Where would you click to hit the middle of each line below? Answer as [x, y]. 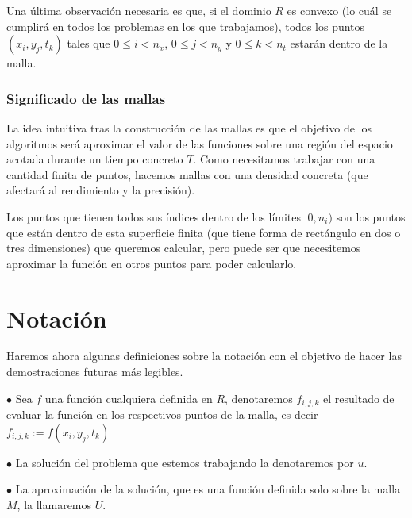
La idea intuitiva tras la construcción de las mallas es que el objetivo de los [189, 128]
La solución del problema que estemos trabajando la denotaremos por [185, 462]
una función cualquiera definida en [129, 398]
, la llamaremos [54, 504]
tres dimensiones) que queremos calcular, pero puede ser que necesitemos [184, 248]
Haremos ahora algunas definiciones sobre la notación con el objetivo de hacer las [204, 356]
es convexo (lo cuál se [339, 10]
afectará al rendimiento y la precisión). [101, 190]
